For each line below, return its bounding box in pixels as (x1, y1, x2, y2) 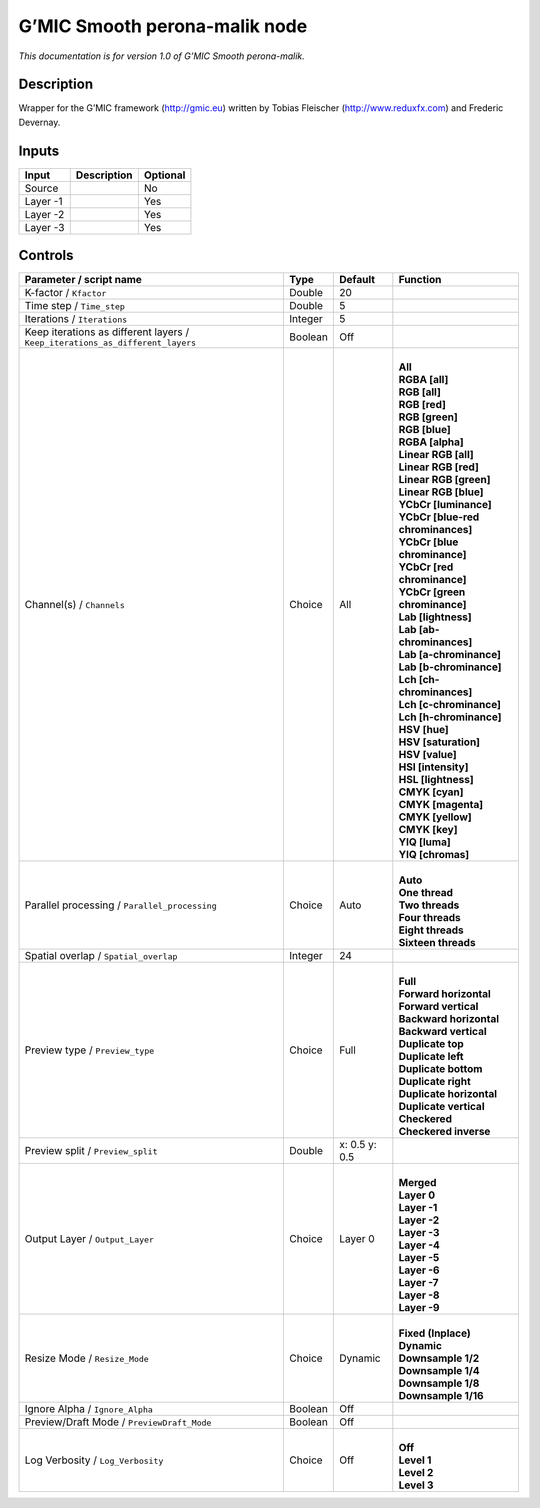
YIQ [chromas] (398, 848, 470, 862)
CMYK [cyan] (398, 785, 464, 799)
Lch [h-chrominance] (398, 710, 502, 724)
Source (24, 181, 59, 195)
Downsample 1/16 (398, 1389, 484, 1403)
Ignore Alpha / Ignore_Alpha (24, 1402, 154, 1416)
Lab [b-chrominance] (398, 660, 502, 674)
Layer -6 (398, 1263, 440, 1277)
